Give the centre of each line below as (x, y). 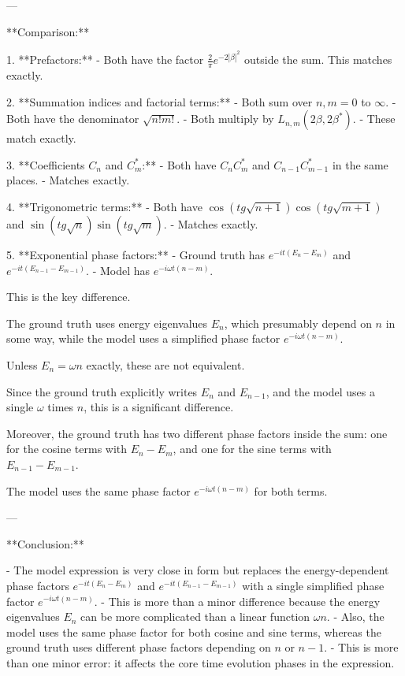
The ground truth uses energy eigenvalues (107, 323)
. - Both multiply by (225, 119)
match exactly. (41, 138)
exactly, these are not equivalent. (165, 365)
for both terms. (291, 490)
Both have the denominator (73, 119)
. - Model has (118, 270)
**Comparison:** (48, 31)
